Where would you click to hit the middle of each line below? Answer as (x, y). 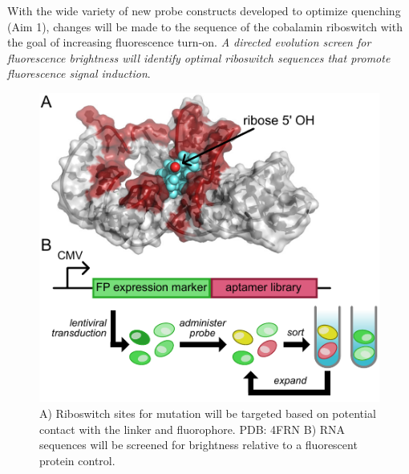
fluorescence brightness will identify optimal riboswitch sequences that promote (199, 57)
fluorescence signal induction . (79, 73)
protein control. (77, 460)
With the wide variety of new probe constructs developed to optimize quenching (204, 10)
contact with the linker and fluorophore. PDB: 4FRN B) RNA (192, 429)
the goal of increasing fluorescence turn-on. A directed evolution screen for (189, 42)
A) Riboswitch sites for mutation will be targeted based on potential (208, 413)
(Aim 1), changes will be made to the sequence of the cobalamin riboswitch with (205, 26)
